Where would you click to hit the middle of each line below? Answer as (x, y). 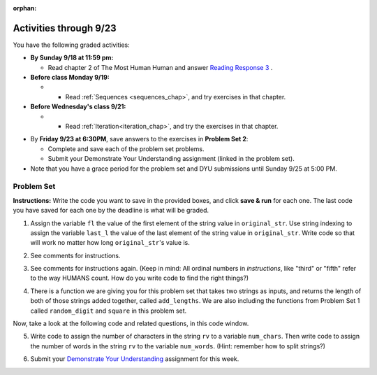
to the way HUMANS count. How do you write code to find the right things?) (140, 278)
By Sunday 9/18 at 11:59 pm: (72, 58)
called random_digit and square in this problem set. (109, 311)
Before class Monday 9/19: (70, 78)
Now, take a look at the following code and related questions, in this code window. (131, 324)
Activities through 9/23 (65, 28)
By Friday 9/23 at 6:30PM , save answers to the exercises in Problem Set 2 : (139, 139)
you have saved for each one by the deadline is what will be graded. (111, 211)
